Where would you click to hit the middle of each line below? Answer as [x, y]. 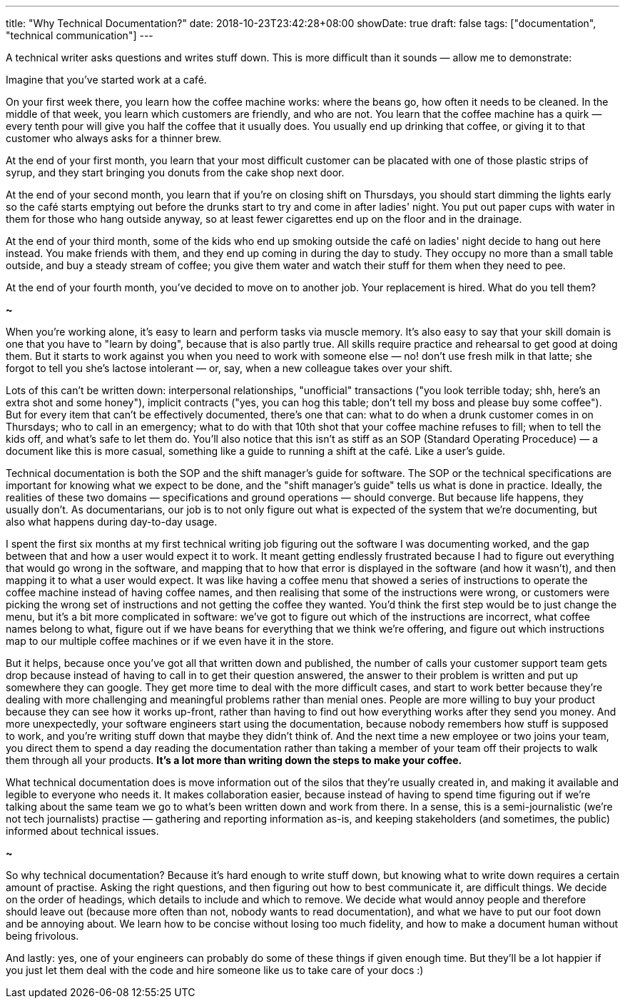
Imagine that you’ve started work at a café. [106, 80]
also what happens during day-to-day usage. [112, 522]
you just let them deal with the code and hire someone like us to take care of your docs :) [215, 970]
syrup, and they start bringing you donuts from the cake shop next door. [175, 172]
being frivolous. [42, 936]
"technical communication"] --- [80, 35]
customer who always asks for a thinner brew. [114, 138]
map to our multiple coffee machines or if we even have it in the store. [170, 641]
